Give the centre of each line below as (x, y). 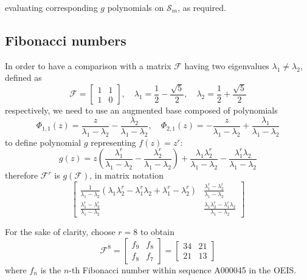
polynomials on (136, 7)
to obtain (157, 232)
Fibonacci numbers (66, 40)
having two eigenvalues (227, 65)
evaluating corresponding (51, 7)
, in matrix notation (127, 175)
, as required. (202, 7)
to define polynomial (43, 142)
